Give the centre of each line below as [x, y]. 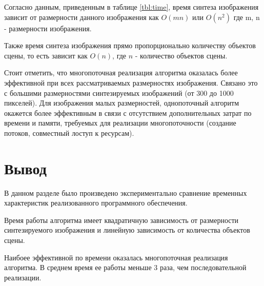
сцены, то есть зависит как [46, 55]
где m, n [247, 17]
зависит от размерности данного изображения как [82, 17]
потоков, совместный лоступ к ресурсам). [69, 132]
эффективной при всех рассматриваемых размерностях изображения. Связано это [131, 82]
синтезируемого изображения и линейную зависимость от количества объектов [127, 230]
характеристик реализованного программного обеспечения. [96, 203]
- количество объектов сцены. [181, 55]
